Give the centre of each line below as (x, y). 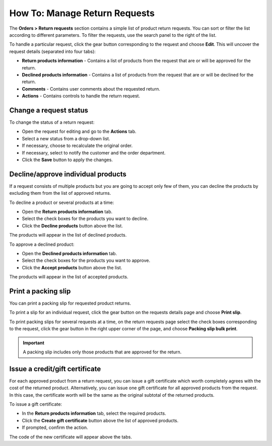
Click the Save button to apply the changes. (67, 160)
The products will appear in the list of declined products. (68, 235)
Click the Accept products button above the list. (72, 267)
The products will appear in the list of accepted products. (69, 277)
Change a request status (49, 110)
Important (34, 343)
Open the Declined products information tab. (70, 253)
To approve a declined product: (42, 244)
